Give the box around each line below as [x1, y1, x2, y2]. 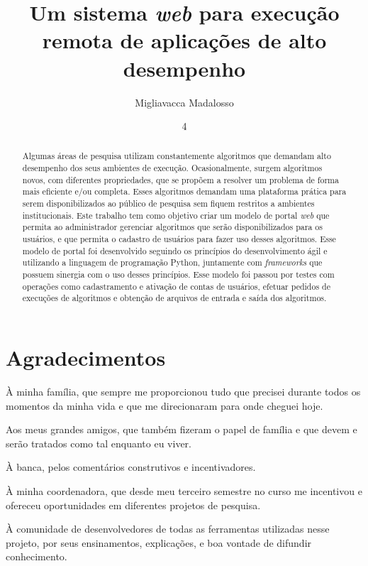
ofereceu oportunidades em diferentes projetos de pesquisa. [6, 497, 261, 512]
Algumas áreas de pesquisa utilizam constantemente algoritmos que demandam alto [22, 150, 331, 162]
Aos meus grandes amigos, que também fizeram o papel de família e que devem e [6, 422, 357, 437]
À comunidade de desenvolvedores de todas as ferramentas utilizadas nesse [6, 521, 330, 536]
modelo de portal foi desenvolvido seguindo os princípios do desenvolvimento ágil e [22, 244, 328, 256]
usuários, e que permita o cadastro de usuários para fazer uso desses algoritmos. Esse [22, 233, 336, 245]
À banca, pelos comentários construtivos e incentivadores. [6, 459, 256, 474]
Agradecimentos [6, 343, 166, 372]
